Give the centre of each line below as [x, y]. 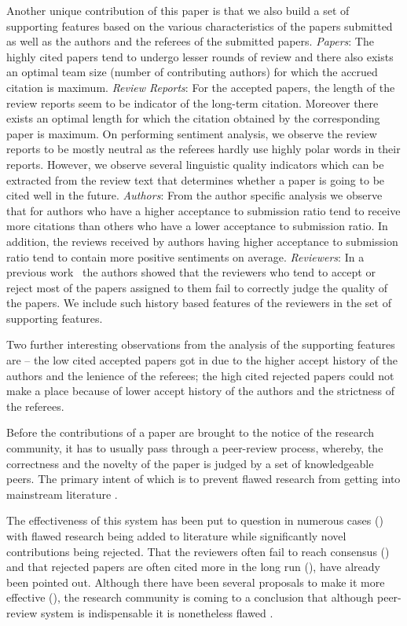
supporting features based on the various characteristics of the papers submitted [200, 26]
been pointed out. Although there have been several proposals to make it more [196, 582]
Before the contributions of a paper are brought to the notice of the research [191, 432]
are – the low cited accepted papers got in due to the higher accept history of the [202, 360]
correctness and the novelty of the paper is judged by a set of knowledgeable [190, 463]
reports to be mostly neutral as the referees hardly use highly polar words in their [203, 149]
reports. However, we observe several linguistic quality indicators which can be [195, 164]
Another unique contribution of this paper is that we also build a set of [178, 10]
